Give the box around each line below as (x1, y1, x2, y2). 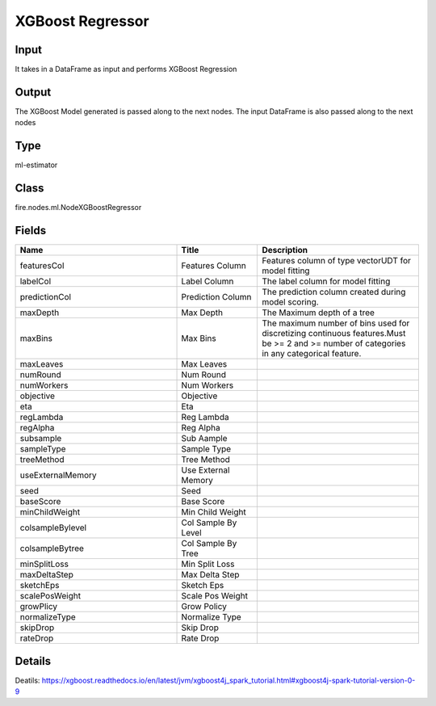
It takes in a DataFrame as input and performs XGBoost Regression (15, 65, 237, 74)
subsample (19, 433, 62, 444)
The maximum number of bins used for (262, 317, 410, 329)
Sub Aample (181, 433, 228, 444)
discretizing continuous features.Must (262, 328, 406, 339)
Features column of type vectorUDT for (262, 255, 412, 267)
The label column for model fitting (262, 275, 391, 287)
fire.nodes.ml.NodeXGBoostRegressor (15, 203, 142, 212)
